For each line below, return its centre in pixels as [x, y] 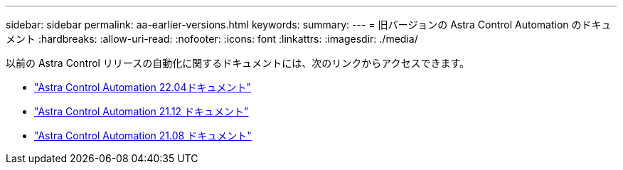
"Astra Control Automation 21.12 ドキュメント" [142, 111]
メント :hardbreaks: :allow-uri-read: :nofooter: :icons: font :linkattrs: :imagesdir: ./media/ [212, 39]
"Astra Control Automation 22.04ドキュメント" [143, 87]
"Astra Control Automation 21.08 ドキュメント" [143, 136]
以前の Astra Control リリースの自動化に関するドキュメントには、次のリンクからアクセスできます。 [238, 63]
